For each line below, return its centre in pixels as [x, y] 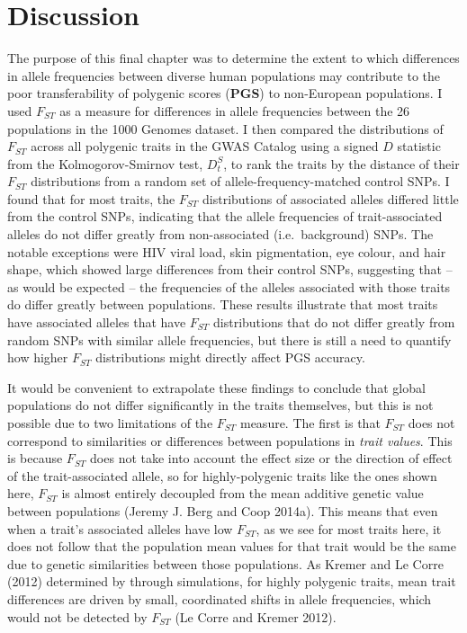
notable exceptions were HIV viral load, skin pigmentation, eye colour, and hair [227, 251]
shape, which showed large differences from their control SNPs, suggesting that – [230, 269]
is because [35, 458]
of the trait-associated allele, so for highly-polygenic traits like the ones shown [222, 475]
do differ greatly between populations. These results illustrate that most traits [223, 304]
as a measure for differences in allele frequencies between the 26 [235, 110]
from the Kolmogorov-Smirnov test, [105, 163]
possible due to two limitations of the [110, 423]
